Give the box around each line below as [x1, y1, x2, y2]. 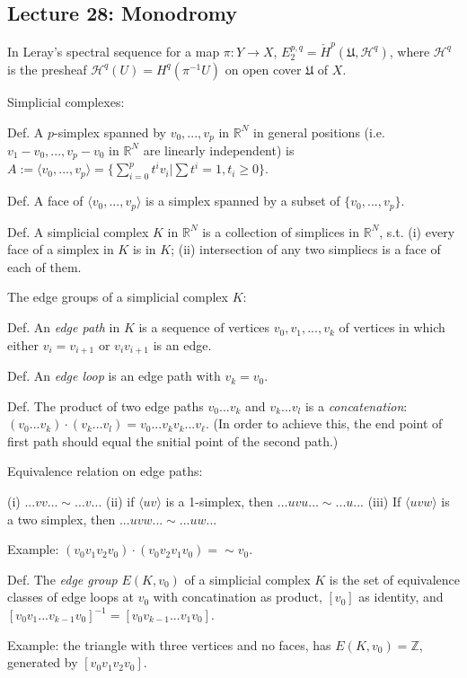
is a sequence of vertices [138, 318, 270, 337]
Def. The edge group [7, 569, 118, 588]
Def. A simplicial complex [7, 222, 149, 241]
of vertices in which [339, 318, 445, 337]
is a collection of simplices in [202, 222, 360, 241]
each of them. [7, 257, 82, 276]
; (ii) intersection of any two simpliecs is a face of [171, 240, 441, 259]
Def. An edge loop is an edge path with [7, 366, 221, 385]
